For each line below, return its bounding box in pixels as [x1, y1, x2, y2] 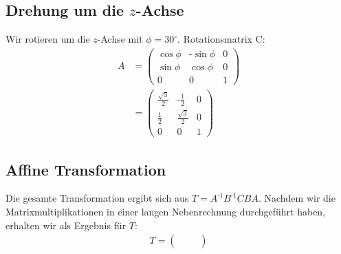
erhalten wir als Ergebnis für [5, 218, 126, 232]
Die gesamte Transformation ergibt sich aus [5, 191, 189, 205]
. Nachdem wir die [258, 191, 335, 205]
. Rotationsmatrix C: [177, 32, 265, 46]
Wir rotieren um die [5, 32, 90, 46]
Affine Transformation [5, 158, 166, 180]
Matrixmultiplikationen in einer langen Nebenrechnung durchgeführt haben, [5, 204, 326, 219]
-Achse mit [97, 32, 143, 46]
